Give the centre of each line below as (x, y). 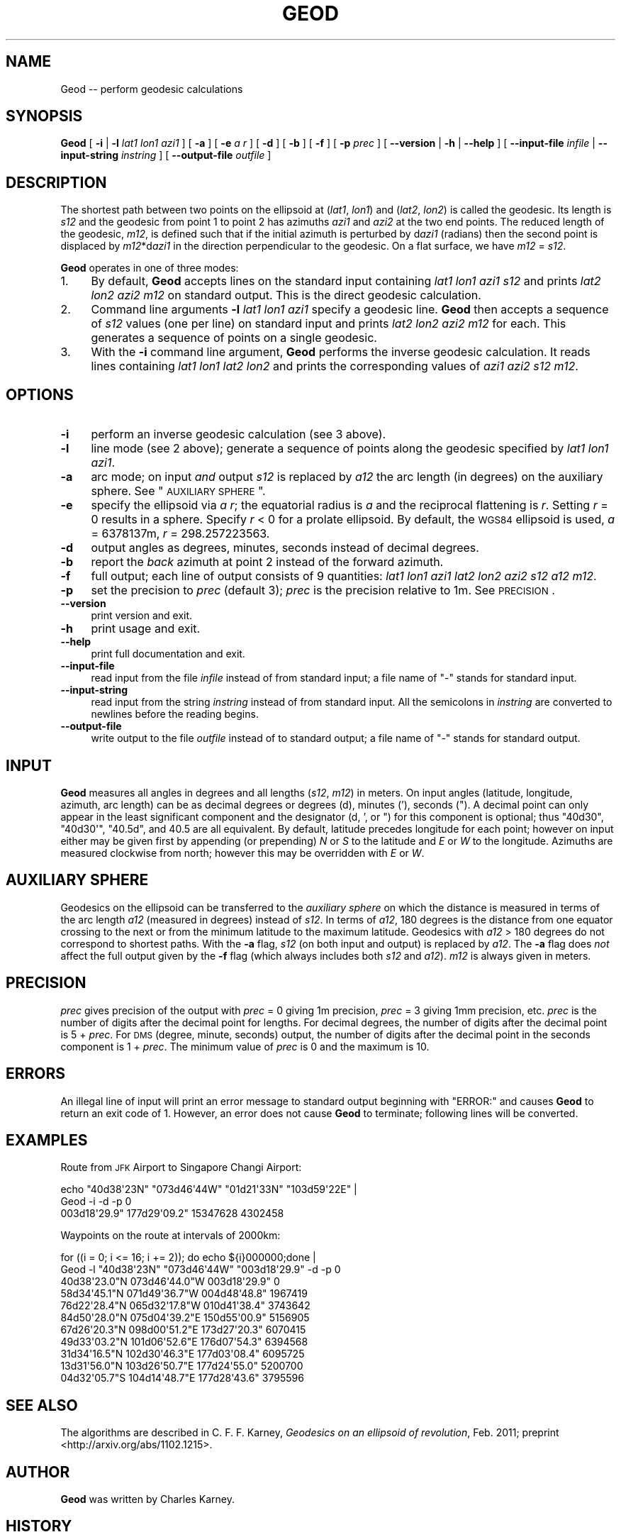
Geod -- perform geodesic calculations (152, 89)
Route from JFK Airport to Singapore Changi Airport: (181, 1167)
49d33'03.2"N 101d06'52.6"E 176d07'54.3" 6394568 (184, 1342)
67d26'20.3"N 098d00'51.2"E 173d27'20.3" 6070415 (183, 1330)
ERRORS (36, 1074)
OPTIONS (40, 394)
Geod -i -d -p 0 (96, 1202)
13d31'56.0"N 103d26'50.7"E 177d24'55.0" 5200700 (182, 1366)
